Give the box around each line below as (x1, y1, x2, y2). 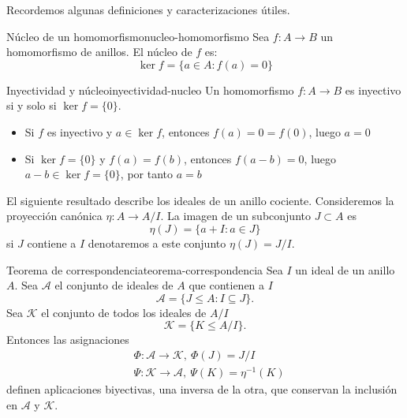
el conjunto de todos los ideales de (41, 304, 207, 320)
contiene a (27, 234, 77, 251)
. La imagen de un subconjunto (160, 207, 311, 224)
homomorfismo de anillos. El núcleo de (6, 43, 192, 60)
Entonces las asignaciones (6, 331, 129, 348)
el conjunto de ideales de (54, 277, 174, 293)
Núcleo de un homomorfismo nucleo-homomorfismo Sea (6, 28, 270, 44)
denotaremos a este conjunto (88, 234, 226, 251)
